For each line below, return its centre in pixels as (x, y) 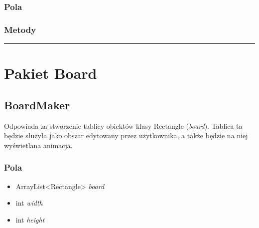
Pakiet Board (51, 73)
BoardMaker (37, 105)
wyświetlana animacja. (38, 145)
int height (30, 219)
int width (29, 203)
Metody (20, 29)
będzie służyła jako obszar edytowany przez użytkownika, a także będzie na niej (126, 135)
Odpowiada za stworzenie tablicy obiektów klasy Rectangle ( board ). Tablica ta (123, 125)
